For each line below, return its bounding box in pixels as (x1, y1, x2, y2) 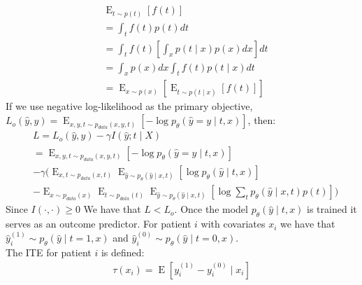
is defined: (101, 244, 145, 259)
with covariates (201, 216, 266, 231)
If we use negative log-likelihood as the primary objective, (6, 99, 253, 113)
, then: (247, 113, 276, 127)
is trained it (307, 202, 357, 216)
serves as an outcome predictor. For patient (6, 216, 191, 231)
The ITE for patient (6, 244, 92, 259)
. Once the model (174, 202, 248, 216)
